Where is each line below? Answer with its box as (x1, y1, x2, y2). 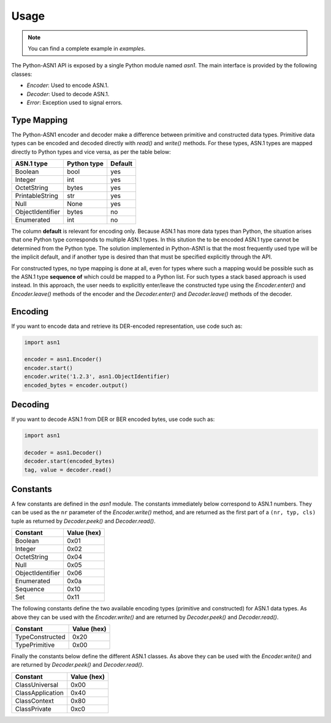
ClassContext (15, 696, 55, 705)
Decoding (11, 399, 50, 410)
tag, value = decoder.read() (24, 466, 112, 473)
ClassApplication (15, 688, 64, 697)
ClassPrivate (15, 705, 51, 713)
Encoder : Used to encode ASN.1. (26, 81, 109, 89)
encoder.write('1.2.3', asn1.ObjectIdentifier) (24, 373, 170, 380)
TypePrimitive (15, 641, 55, 649)
